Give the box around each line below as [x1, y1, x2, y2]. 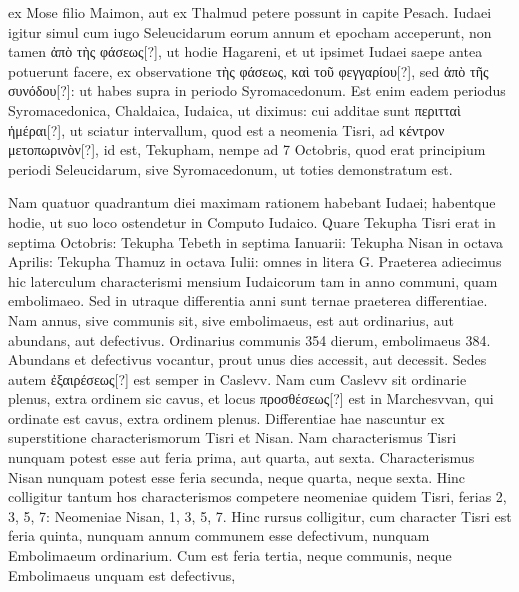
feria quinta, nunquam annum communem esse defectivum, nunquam [8, 525, 430, 546]
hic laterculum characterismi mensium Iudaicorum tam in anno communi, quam [8, 270, 498, 291]
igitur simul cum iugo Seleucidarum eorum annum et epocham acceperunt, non [8, 21, 492, 42]
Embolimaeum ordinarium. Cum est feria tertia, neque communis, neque [8, 545, 452, 566]
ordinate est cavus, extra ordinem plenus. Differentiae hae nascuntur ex [8, 407, 445, 428]
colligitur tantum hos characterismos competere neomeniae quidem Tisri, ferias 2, [8, 486, 507, 507]
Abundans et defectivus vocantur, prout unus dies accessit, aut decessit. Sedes [8, 349, 487, 370]
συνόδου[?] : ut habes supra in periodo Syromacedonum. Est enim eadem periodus [8, 80, 506, 101]
